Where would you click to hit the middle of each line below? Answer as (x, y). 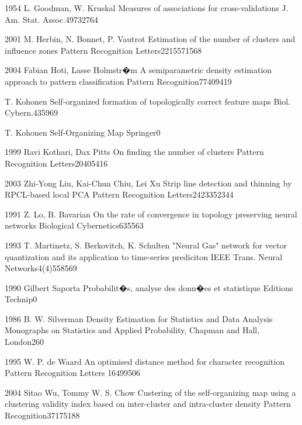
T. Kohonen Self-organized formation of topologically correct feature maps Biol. (147, 101)
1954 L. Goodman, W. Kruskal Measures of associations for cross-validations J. (147, 8)
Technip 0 (21, 299)
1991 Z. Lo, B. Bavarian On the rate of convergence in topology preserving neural (151, 214)
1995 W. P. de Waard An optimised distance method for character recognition (145, 361)
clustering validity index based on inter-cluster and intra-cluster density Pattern (148, 404)
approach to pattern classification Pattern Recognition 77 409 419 (118, 81)
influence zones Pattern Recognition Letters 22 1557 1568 (103, 50)
